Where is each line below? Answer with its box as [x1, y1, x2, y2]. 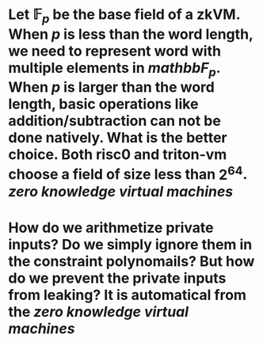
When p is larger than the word [8, 78, 215, 97]
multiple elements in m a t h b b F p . [8, 59, 220, 80]
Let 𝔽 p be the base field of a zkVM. [8, 6, 240, 26]
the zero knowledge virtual [8, 302, 189, 321]
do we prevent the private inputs [8, 269, 227, 287]
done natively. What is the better [8, 129, 227, 147]
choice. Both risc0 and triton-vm [8, 146, 227, 164]
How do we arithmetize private [8, 218, 214, 237]
